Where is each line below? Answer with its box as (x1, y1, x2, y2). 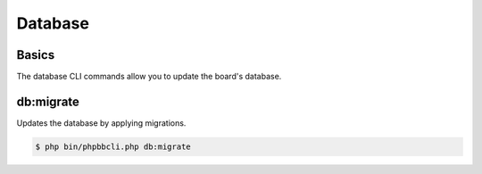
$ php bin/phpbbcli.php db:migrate (35, 141, 191, 152)
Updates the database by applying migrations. (16, 117, 187, 128)
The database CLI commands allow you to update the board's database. (16, 71, 282, 82)
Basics (16, 47, 55, 62)
